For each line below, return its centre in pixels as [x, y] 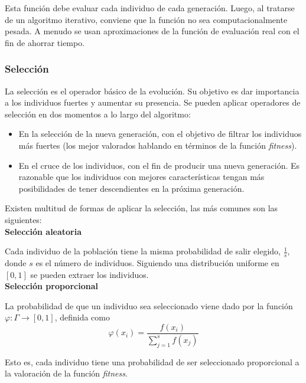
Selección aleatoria [43, 231]
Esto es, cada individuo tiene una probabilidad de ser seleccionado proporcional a [152, 361]
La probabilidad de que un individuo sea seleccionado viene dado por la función [149, 305]
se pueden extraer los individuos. [89, 274]
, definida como [82, 317]
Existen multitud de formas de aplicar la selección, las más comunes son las [141, 208]
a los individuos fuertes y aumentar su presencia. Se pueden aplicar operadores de [153, 102]
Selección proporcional [51, 286]
